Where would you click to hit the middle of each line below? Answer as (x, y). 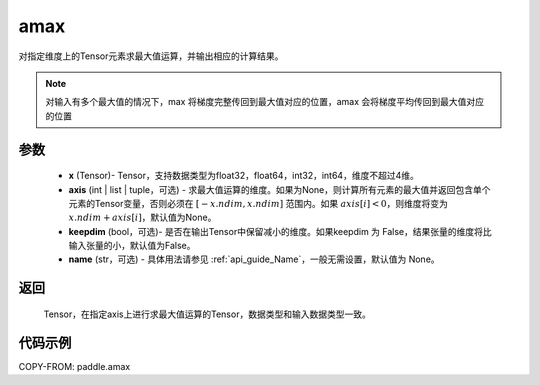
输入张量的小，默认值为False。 (132, 246)
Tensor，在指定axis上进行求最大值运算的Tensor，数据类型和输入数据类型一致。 (207, 314)
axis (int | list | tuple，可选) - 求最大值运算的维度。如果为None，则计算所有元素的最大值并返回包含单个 (279, 189)
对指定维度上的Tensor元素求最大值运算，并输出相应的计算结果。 (151, 56)
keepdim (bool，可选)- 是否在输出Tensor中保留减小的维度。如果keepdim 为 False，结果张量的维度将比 (280, 231)
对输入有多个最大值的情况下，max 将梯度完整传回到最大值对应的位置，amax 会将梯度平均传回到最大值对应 (265, 102)
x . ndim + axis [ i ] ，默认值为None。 (142, 217)
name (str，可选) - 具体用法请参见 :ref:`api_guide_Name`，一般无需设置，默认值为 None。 (254, 259)
